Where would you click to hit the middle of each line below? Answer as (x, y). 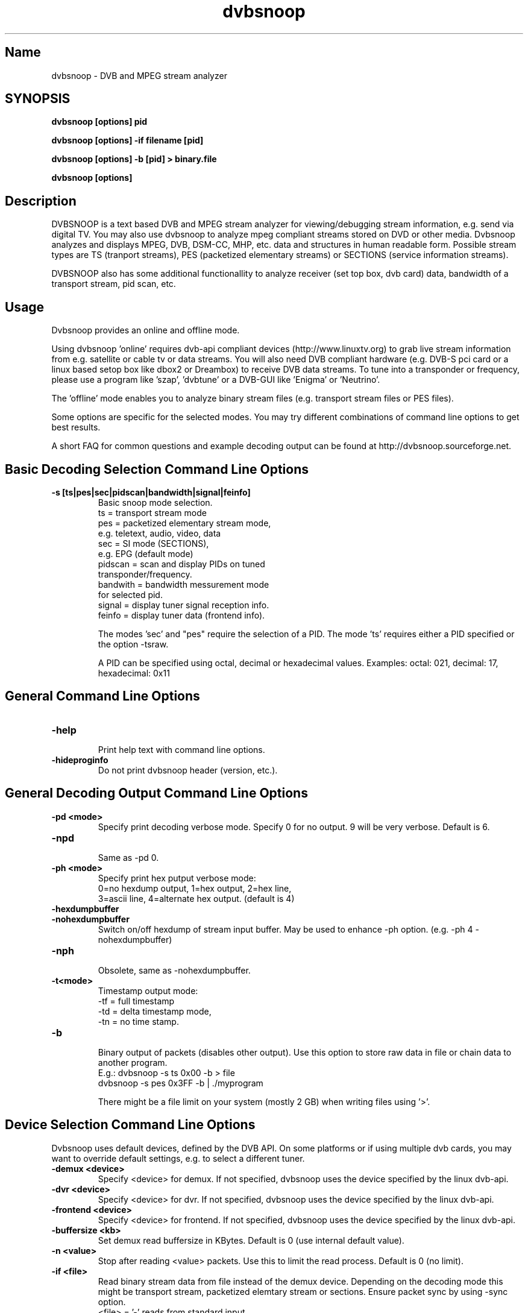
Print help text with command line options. (181, 749)
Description (41, 201)
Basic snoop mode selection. (155, 502)
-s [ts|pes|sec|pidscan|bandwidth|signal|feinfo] (151, 492)
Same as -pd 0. (128, 857)
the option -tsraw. (133, 644)
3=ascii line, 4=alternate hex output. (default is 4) (196, 898)
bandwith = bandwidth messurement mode (184, 584)
